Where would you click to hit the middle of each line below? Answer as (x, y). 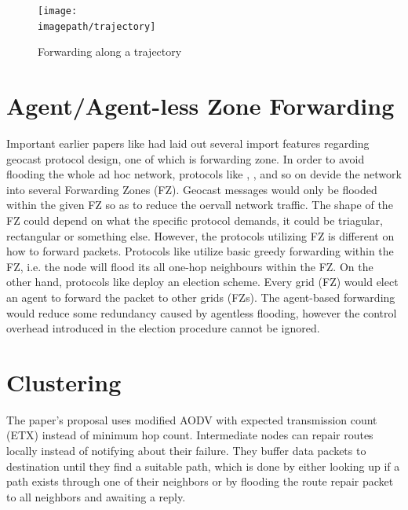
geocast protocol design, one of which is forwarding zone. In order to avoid (186, 158)
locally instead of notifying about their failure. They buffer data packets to (186, 451)
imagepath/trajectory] (97, 26)
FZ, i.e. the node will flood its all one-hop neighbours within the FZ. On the (190, 266)
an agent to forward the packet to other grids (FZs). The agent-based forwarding (201, 297)
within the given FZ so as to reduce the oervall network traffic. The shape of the (200, 205)
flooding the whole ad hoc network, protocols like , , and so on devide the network (204, 174)
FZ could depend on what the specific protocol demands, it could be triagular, (195, 220)
